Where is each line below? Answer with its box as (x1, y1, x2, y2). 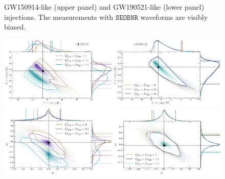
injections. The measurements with (4, 11, 114, 22)
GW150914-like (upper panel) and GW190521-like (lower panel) (4, 2, 205, 12)
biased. (4, 21, 26, 32)
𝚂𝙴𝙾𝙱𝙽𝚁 (116, 14, 139, 21)
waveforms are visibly (140, 11, 208, 22)
